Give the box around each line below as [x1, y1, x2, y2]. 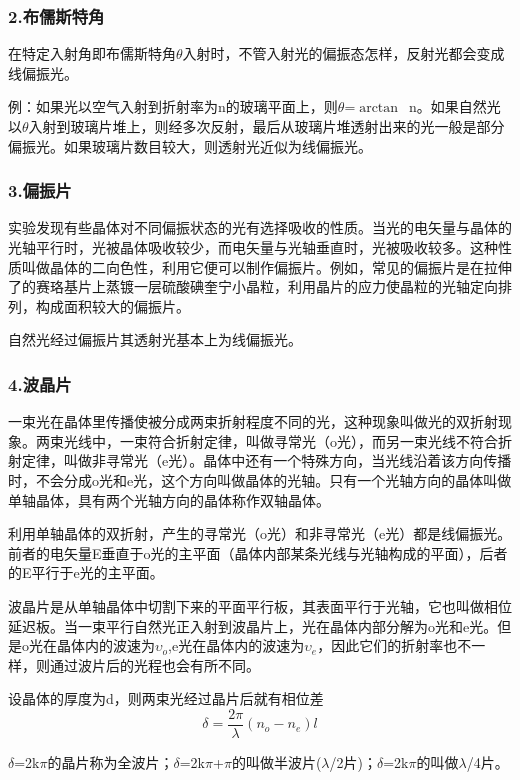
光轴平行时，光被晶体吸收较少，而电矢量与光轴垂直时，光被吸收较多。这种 [8, 237, 498, 257]
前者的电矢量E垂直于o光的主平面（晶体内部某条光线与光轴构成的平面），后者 [8, 542, 508, 563]
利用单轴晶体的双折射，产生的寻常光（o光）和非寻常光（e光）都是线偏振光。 [8, 523, 512, 544]
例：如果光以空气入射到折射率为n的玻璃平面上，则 [8, 96, 338, 117]
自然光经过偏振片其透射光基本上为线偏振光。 [8, 329, 302, 350]
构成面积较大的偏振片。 [35, 295, 190, 316]
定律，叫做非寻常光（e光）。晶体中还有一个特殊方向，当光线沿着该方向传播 [21, 450, 512, 471]
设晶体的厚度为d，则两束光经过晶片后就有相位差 [8, 688, 324, 709]
